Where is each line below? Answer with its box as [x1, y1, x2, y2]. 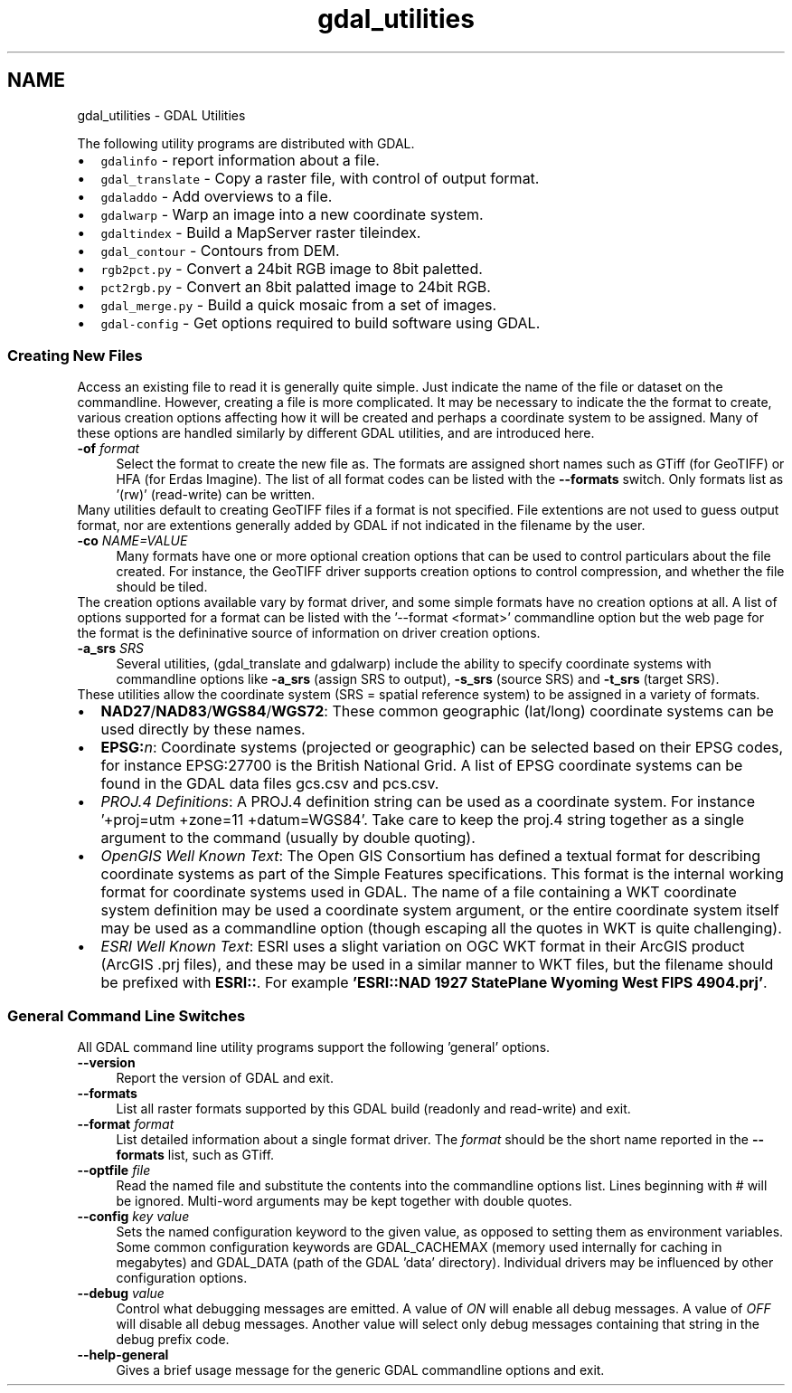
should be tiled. [116, 579, 208, 595]
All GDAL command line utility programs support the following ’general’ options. [77, 1039, 551, 1056]
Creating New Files [7, 346, 143, 365]
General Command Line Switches [7, 1006, 246, 1025]
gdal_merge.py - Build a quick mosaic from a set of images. [100, 295, 497, 314]
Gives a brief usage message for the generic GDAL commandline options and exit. [116, 1362, 605, 1379]
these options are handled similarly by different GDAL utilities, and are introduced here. [77, 425, 595, 441]
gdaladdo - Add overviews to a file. [100, 186, 333, 205]
